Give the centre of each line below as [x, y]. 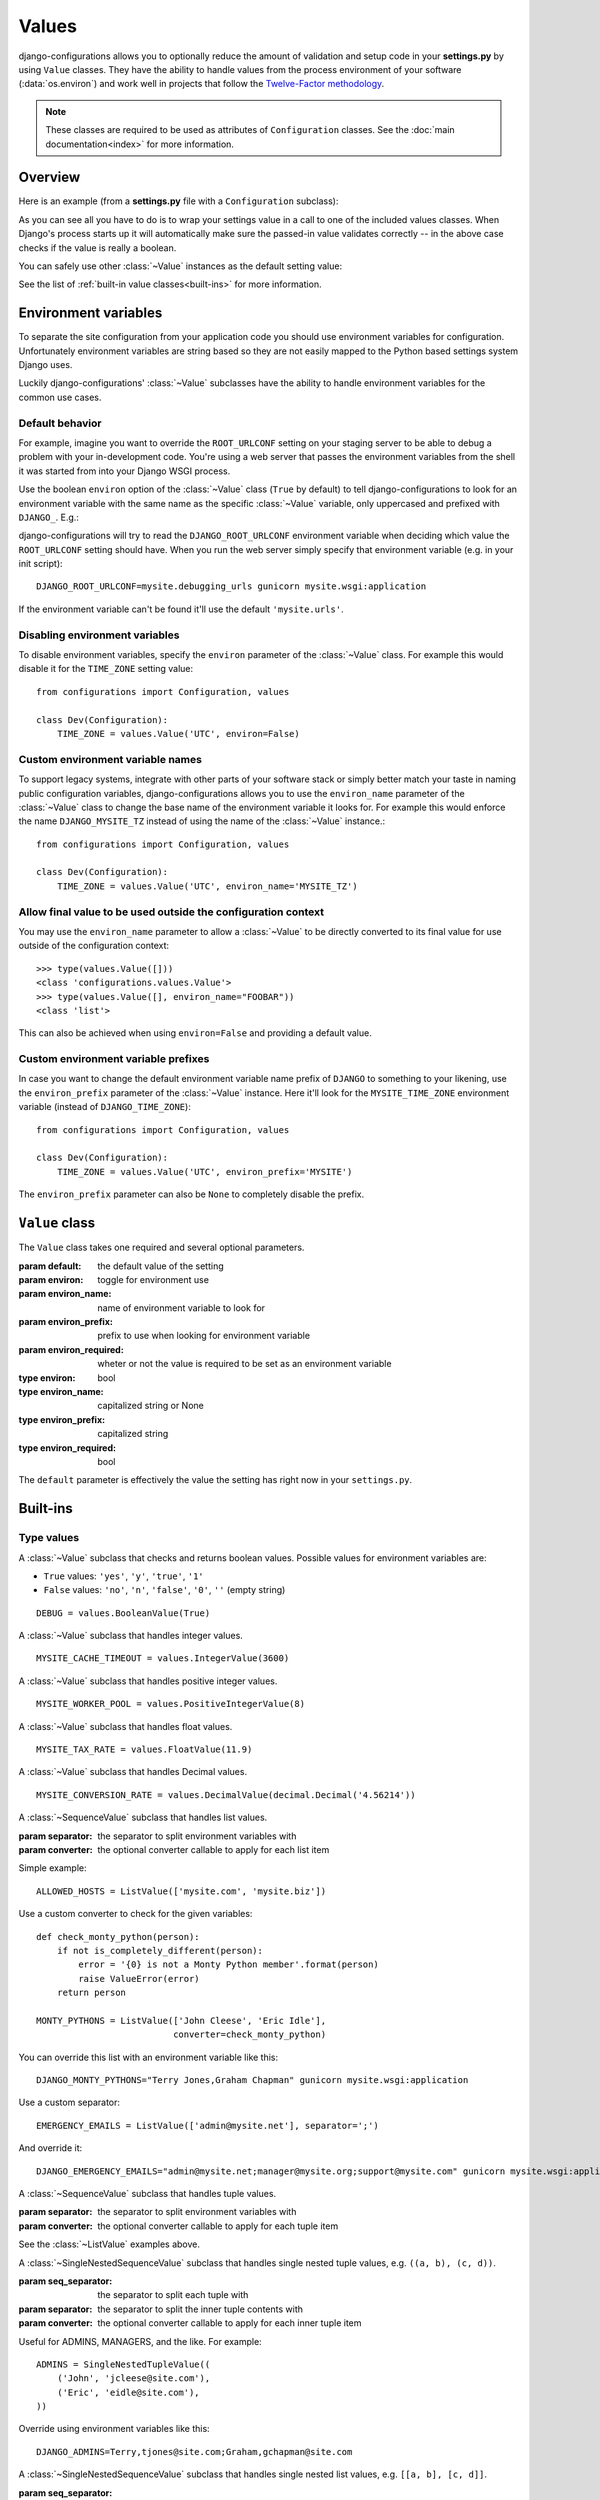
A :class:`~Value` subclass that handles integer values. [131, 1636]
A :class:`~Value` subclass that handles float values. [125, 1726]
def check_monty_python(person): [118, 1936]
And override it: [50, 2148]
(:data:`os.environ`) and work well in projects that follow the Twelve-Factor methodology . [201, 84]
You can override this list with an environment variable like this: [148, 2057]
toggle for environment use [153, 1279]
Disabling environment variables [99, 635]
